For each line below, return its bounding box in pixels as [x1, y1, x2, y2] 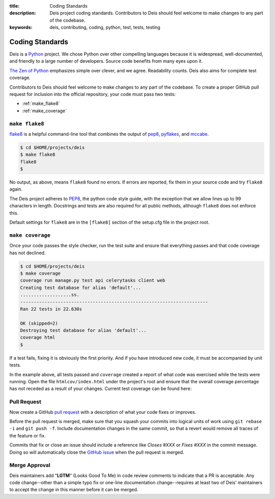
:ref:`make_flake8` [22, 100, 61, 107]
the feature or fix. [9, 432, 46, 438]
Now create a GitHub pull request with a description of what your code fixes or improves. [9, 409, 197, 415]
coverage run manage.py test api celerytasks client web [20, 278, 166, 283]
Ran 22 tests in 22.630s [20, 306, 82, 312]
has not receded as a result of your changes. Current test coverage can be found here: [9, 385, 192, 392]
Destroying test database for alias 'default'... [20, 328, 147, 333]
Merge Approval [9, 462, 50, 469]
